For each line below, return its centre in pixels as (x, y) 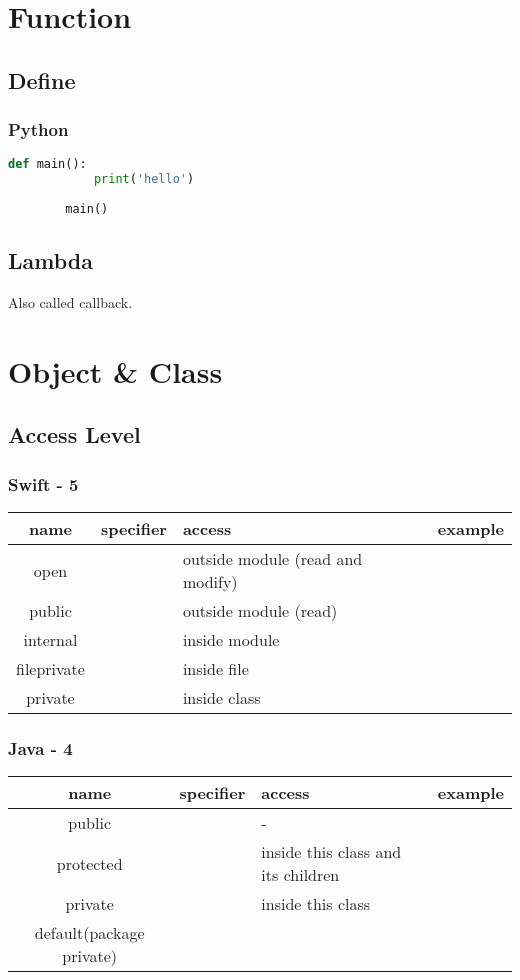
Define (42, 79)
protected (89, 863)
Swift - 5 (43, 483)
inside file (215, 669)
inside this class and (331, 852)
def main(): (47, 164)
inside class (221, 698)
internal (50, 640)
